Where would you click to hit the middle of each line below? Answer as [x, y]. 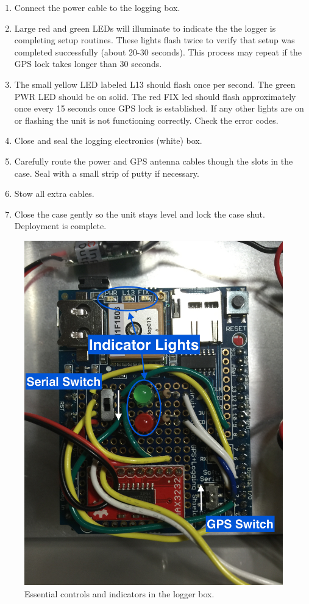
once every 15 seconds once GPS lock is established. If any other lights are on [159, 108]
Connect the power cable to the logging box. [97, 7]
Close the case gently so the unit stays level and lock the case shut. [140, 214]
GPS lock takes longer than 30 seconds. [88, 64]
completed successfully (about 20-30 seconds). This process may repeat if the [158, 52]
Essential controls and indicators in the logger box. [119, 593]
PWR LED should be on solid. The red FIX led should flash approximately [155, 96]
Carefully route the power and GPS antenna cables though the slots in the [154, 161]
